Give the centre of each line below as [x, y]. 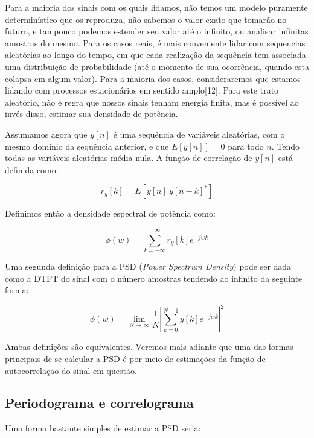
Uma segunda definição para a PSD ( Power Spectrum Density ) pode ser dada [148, 266]
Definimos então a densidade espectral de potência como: [110, 213]
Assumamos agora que [46, 134]
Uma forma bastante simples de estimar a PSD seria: [103, 428]
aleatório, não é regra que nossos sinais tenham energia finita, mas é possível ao [152, 102]
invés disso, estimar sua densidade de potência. [91, 114]
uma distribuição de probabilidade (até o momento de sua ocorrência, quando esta [157, 66]
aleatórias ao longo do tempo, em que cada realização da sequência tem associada [155, 55]
